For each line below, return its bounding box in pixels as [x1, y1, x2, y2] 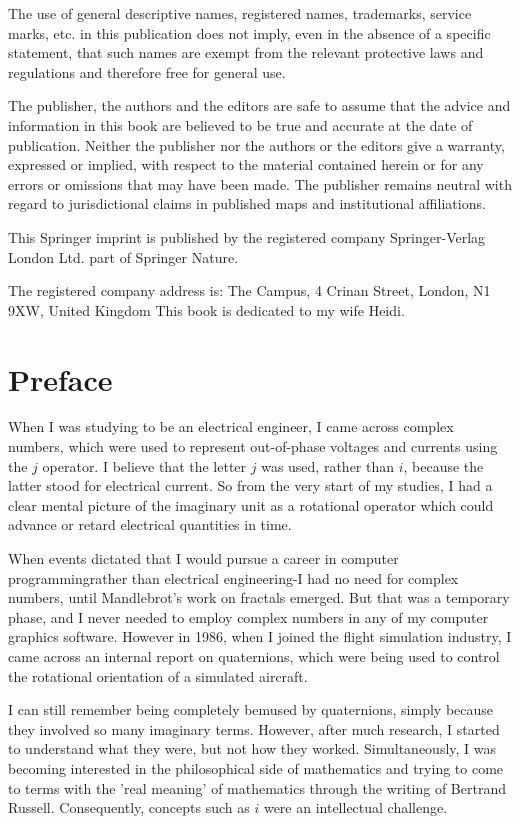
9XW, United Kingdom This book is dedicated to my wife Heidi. [8, 299, 405, 320]
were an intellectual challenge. [263, 797, 448, 818]
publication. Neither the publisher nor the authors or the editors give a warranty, [8, 134, 505, 155]
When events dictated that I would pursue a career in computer [8, 548, 399, 568]
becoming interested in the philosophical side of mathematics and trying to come [8, 757, 504, 778]
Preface [8, 358, 113, 399]
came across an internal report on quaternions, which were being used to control [8, 645, 500, 666]
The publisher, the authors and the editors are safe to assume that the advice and [8, 95, 511, 116]
